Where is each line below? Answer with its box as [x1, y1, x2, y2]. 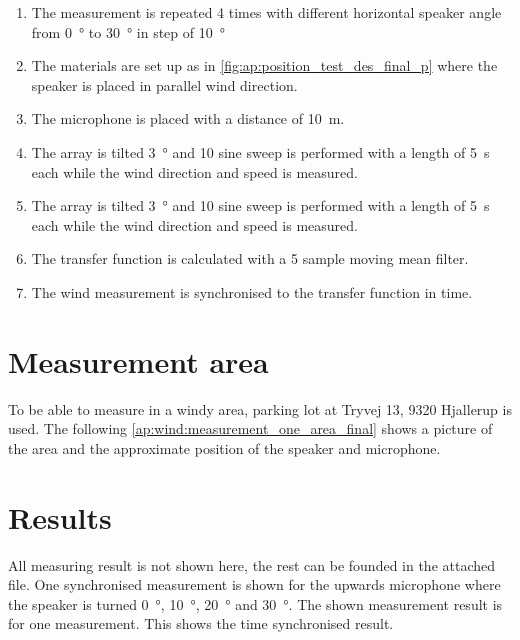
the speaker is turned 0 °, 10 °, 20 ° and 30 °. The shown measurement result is [8, 593, 503, 614]
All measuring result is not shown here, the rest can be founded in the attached [8, 554, 496, 575]
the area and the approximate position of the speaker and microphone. [8, 437, 441, 458]
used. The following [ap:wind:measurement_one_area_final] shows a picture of [8, 418, 493, 439]
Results [8, 496, 112, 537]
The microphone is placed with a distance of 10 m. [31, 108, 345, 129]
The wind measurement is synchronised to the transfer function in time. [31, 281, 473, 302]
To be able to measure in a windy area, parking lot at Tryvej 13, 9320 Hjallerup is [8, 398, 512, 419]
